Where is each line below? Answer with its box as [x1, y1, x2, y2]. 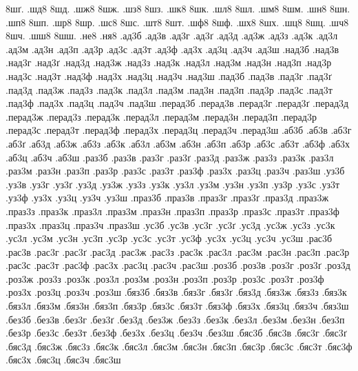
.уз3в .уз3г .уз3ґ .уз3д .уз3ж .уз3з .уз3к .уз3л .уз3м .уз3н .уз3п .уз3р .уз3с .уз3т [6, 177, 340, 191]
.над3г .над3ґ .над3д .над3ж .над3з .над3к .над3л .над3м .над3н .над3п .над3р [6, 55, 332, 70]
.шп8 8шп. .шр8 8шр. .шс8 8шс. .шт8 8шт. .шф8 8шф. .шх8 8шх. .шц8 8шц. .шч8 [6, 14, 349, 29]
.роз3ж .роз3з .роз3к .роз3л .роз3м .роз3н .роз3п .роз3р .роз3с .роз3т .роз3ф [6, 271, 324, 285]
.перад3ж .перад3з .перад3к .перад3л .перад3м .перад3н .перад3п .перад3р [6, 109, 317, 123]
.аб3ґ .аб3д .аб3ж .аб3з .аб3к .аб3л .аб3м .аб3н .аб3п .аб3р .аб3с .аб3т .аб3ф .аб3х [6, 136, 350, 150]
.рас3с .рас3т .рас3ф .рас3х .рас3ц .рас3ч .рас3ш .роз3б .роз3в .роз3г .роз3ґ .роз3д [6, 258, 350, 272]
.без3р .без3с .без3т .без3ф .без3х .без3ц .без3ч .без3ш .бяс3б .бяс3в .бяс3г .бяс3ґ [6, 325, 347, 340]
